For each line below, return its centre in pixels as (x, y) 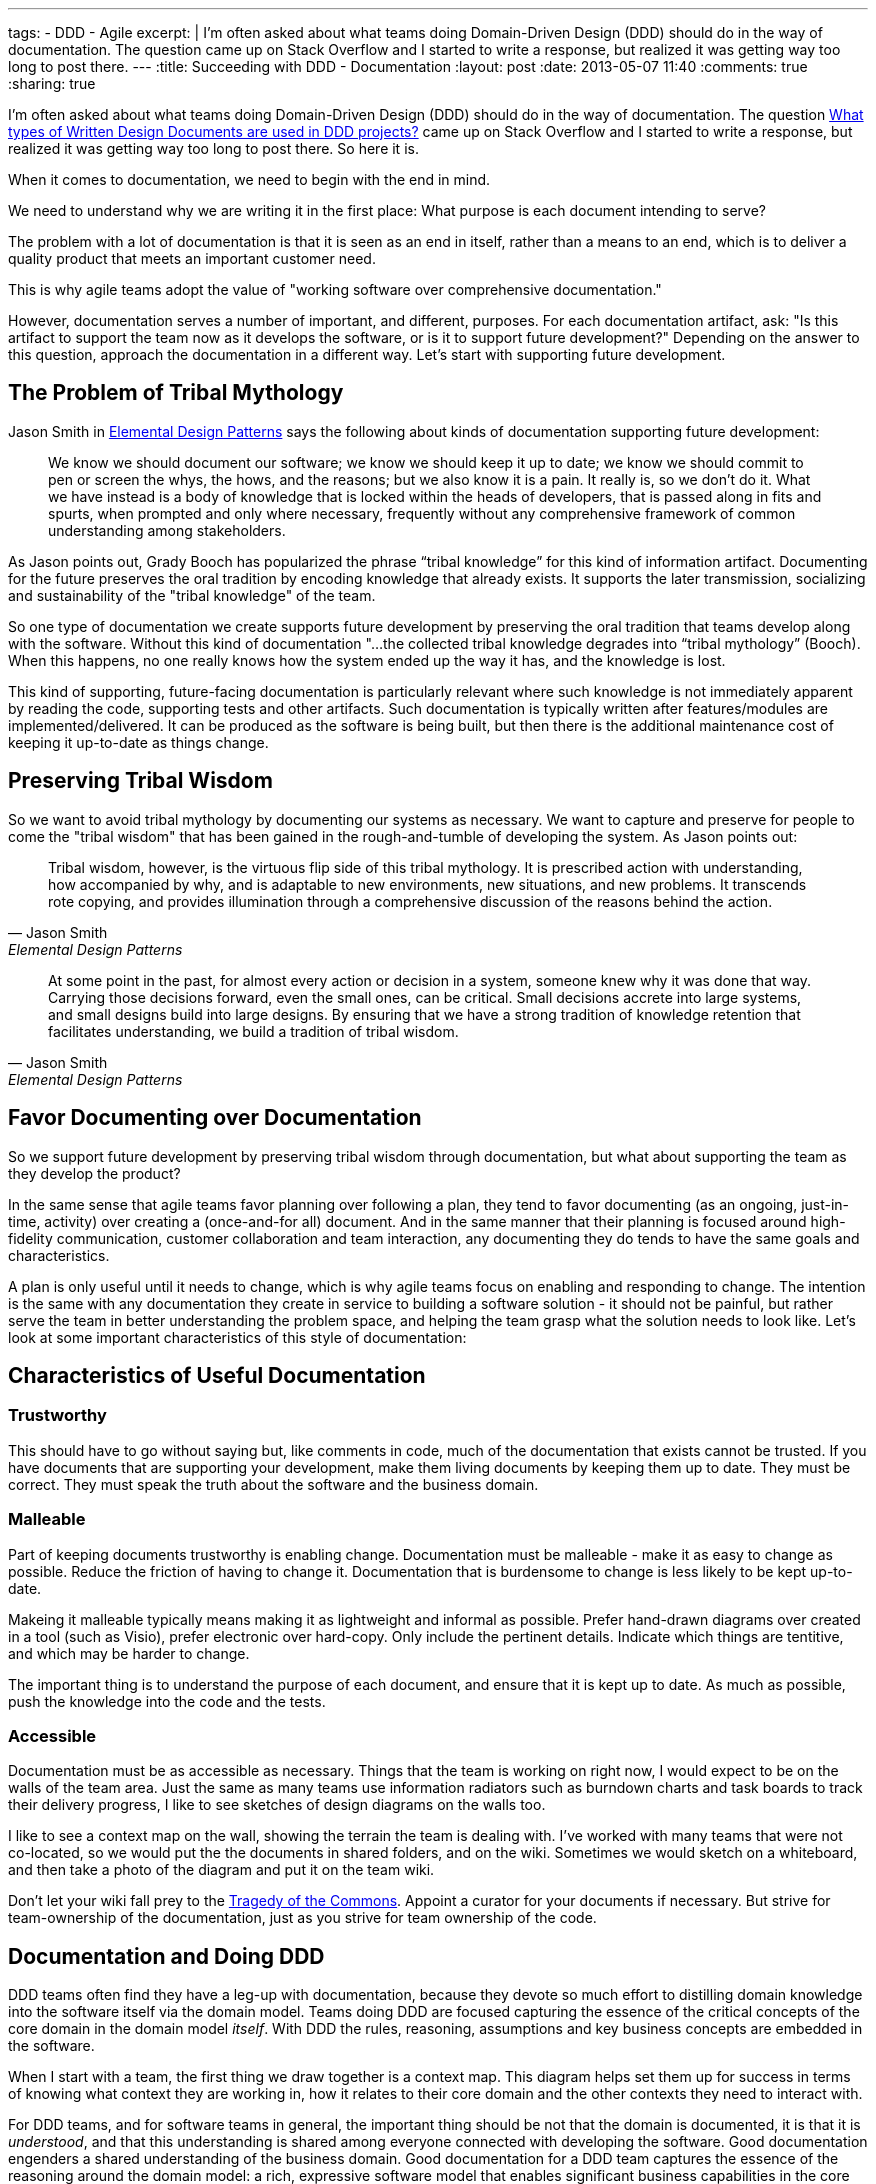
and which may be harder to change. (129, 1653)
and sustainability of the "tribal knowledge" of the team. (192, 595)
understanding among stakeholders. (167, 530)
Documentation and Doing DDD (166, 1956)
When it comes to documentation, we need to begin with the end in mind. (249, 179)
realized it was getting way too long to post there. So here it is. (213, 148)
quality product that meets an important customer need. (192, 258)
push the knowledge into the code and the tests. (167, 1701)
